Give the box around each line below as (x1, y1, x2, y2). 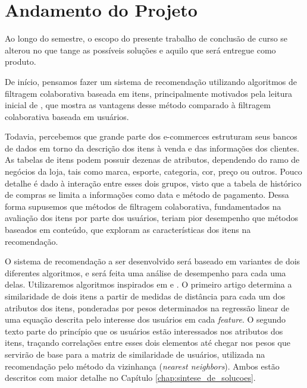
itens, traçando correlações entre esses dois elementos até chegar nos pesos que (5, 336, 290, 349)
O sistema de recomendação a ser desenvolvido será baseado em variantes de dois (5, 255, 300, 267)
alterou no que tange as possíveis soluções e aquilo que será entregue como (5, 43, 276, 56)
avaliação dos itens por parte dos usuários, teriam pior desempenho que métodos (5, 212, 299, 224)
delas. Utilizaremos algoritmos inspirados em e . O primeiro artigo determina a (5, 278, 292, 291)
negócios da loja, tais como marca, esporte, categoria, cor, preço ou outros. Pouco (5, 165, 302, 178)
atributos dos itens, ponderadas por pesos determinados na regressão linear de (5, 301, 290, 314)
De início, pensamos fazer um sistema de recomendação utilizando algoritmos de (5, 75, 297, 87)
